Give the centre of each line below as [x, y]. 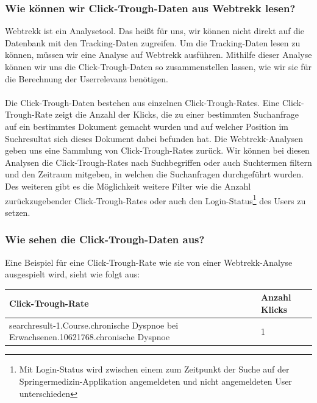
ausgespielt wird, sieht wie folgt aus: [73, 274]
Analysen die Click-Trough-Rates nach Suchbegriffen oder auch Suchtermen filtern [158, 162]
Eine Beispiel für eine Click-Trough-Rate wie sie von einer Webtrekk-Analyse [149, 262]
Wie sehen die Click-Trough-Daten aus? [105, 239]
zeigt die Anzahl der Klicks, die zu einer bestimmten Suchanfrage [177, 114]
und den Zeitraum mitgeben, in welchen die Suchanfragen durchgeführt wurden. [154, 174]
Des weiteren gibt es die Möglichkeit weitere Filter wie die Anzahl [128, 186]
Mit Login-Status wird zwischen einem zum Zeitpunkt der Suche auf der [154, 369]
